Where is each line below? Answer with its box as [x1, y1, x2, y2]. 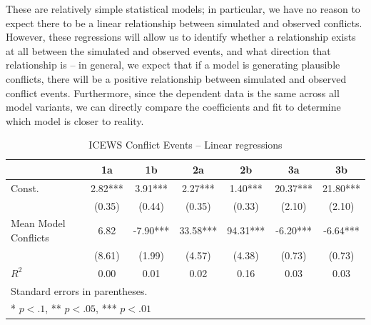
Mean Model [11, 216, 66, 231]
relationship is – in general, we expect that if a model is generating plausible [6, 57, 340, 72]
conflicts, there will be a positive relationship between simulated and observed [6, 71, 347, 86]
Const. [11, 180, 39, 195]
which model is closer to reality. [6, 113, 144, 128]
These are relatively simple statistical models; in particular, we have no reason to [6, 1, 360, 16]
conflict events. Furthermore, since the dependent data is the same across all [6, 85, 340, 100]
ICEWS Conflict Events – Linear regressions [88, 137, 283, 152]
